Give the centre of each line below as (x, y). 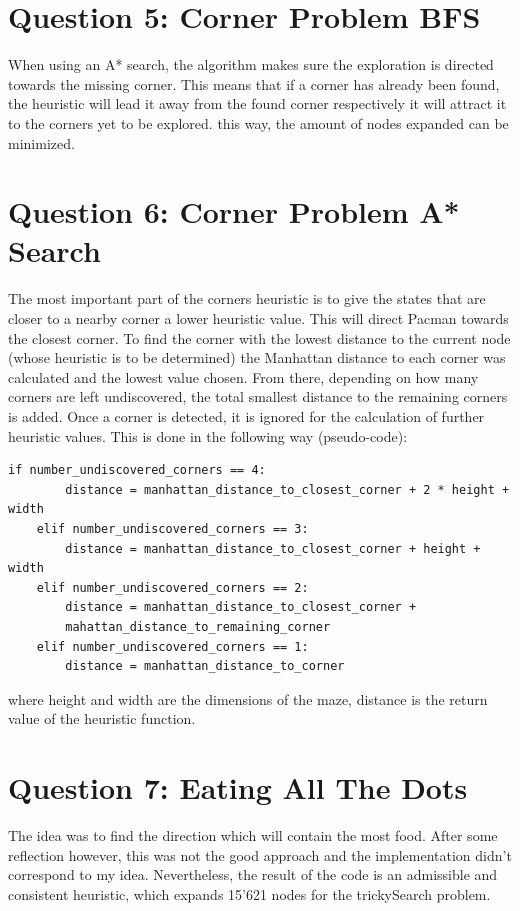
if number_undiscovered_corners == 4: (137, 470)
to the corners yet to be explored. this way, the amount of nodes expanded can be (258, 122)
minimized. (41, 142)
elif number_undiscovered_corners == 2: (172, 587)
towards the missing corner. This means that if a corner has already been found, (254, 83)
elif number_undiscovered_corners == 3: (172, 528)
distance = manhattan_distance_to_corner (205, 666)
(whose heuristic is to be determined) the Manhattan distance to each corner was (257, 357)
